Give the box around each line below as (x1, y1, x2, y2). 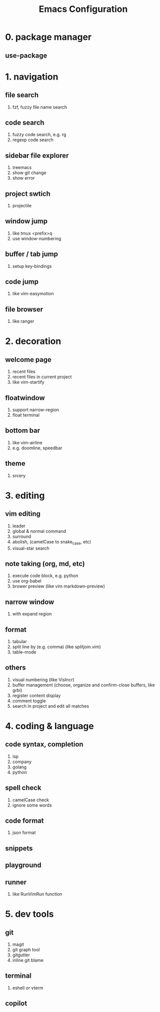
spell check (5, 784, 42, 792)
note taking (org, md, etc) (5, 559, 85, 568)
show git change (12, 170, 47, 176)
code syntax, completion (5, 740, 84, 749)
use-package (5, 51, 48, 60)
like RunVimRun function (12, 891, 63, 897)
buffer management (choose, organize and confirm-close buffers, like (12, 682, 155, 688)
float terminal (12, 412, 40, 418)
